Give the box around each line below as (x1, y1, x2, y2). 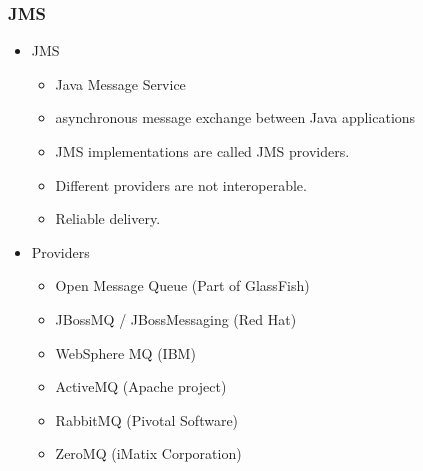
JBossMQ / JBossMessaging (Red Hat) (55, 308, 297, 329)
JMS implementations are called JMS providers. (55, 141, 350, 161)
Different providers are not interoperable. (55, 174, 307, 195)
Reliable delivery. (55, 208, 161, 229)
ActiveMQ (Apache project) (55, 376, 227, 397)
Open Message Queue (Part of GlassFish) (55, 275, 310, 296)
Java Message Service (55, 73, 186, 94)
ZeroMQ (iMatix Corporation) (55, 443, 242, 464)
